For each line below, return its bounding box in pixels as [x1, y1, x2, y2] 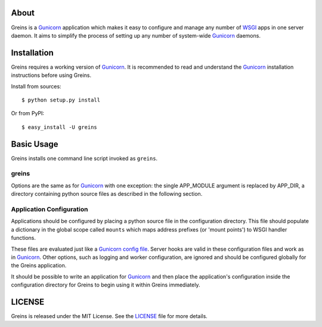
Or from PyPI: [11, 110, 45, 117]
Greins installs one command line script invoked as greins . [11, 155, 158, 162]
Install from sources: [11, 82, 62, 90]
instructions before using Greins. [11, 72, 92, 79]
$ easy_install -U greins [21, 124, 98, 131]
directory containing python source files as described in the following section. [11, 190, 203, 198]
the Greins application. [11, 262, 67, 269]
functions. [11, 235, 36, 242]
